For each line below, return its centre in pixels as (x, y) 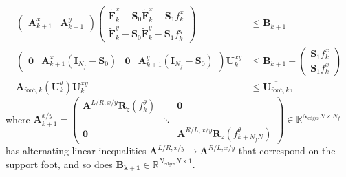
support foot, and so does (59, 164)
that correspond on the (287, 150)
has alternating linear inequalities (76, 150)
